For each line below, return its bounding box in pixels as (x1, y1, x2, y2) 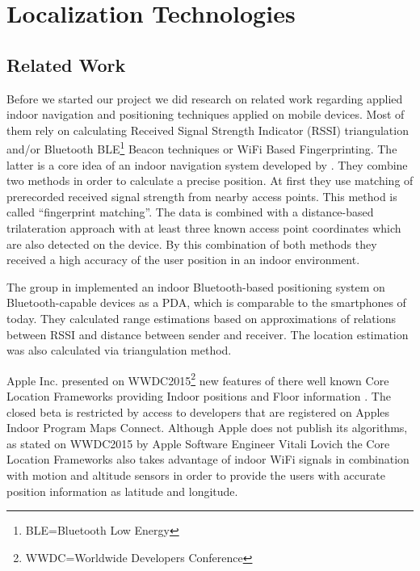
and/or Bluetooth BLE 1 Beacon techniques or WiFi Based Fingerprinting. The (6, 138, 397, 157)
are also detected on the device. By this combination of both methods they (6, 235, 377, 252)
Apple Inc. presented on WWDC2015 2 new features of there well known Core (6, 369, 389, 388)
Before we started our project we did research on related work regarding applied (6, 90, 403, 107)
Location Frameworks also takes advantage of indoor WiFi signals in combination (6, 451, 409, 468)
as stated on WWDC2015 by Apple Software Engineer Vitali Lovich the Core (6, 435, 390, 451)
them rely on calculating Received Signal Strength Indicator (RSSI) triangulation (6, 121, 409, 138)
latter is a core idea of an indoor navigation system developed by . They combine (6, 156, 408, 173)
